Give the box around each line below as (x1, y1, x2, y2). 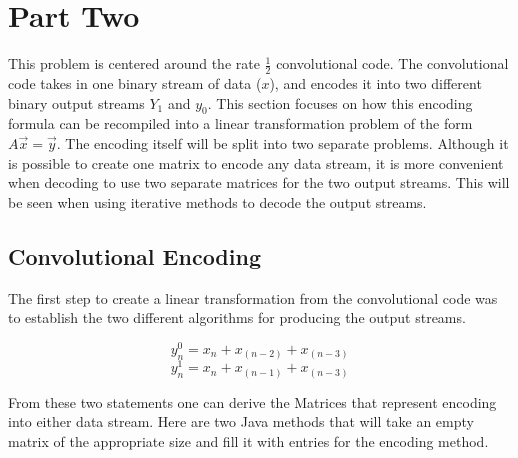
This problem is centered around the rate (8, 53, 260, 74)
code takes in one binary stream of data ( (8, 72, 262, 93)
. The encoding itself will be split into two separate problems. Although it (56, 132, 509, 153)
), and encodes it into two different (269, 72, 482, 93)
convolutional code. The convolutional (276, 53, 509, 74)
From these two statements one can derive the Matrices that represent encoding (8, 391, 497, 412)
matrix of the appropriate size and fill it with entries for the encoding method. (8, 431, 489, 452)
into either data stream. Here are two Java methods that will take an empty (8, 411, 474, 432)
